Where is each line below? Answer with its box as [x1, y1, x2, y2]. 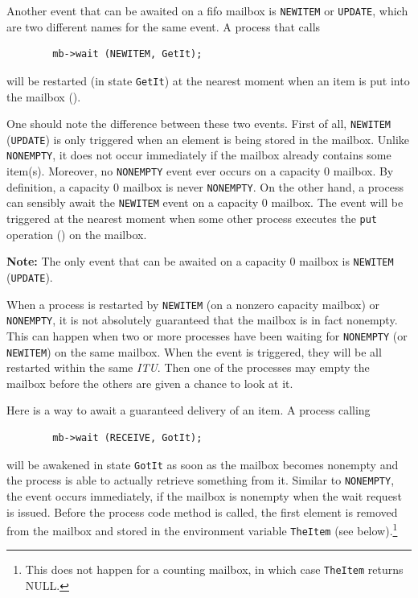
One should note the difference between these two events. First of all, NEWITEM [6, 115, 391, 132]
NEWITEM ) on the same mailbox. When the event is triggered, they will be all [6, 343, 382, 360]
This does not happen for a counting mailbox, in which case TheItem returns [25, 561, 404, 578]
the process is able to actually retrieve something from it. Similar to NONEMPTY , [6, 472, 395, 489]
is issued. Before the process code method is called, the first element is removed [6, 503, 398, 520]
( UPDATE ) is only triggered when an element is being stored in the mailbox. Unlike [6, 130, 410, 147]
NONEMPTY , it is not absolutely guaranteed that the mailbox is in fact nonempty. [6, 311, 398, 328]
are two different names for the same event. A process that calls [6, 18, 321, 35]
